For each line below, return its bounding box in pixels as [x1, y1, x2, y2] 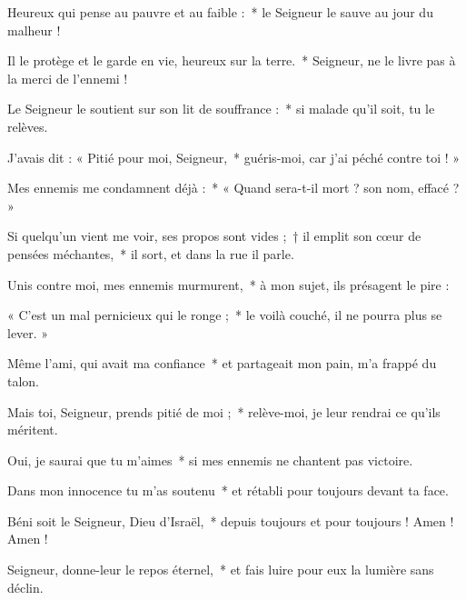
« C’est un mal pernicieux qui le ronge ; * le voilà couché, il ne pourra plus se [7, 305, 442, 325]
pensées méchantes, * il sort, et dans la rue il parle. [7, 244, 294, 263]
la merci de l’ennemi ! [7, 68, 128, 87]
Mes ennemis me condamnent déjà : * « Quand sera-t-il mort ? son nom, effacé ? [7, 178, 460, 197]
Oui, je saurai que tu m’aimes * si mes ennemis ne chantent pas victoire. [7, 450, 413, 469]
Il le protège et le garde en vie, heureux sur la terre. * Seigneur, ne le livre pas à [7, 51, 456, 70]
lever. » [7, 323, 49, 342]
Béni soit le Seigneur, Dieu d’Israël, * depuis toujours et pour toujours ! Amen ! [7, 511, 454, 530]
